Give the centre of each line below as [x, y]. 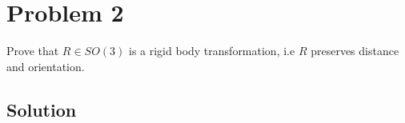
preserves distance [355, 51]
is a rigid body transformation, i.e [212, 51]
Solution [42, 109]
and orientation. [46, 66]
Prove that [33, 51]
